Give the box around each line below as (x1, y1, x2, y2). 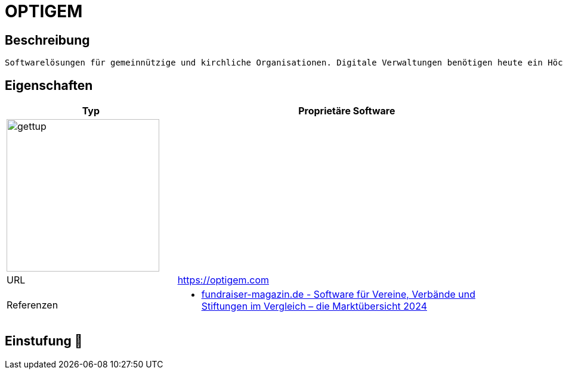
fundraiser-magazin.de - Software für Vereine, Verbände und (201, 288, 475, 301)
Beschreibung (5, 32, 90, 48)
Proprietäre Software (298, 105, 395, 117)
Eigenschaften (5, 77, 93, 93)
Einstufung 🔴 (5, 334, 83, 349)
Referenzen (7, 299, 58, 311)
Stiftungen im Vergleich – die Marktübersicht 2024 (201, 300, 428, 313)
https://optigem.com (177, 274, 269, 286)
